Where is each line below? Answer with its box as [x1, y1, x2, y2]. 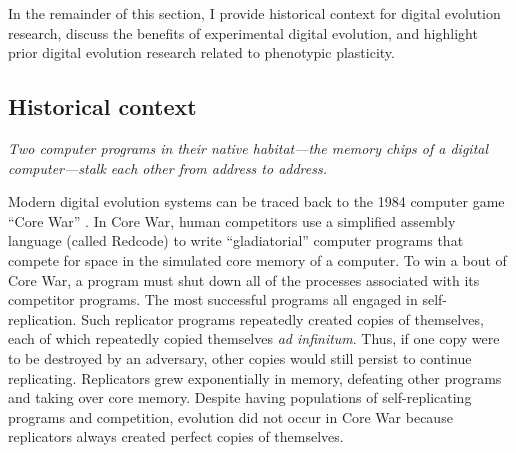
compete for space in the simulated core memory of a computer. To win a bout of [8, 249, 507, 270]
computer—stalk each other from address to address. [8, 157, 328, 178]
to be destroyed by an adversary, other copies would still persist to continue [8, 347, 472, 368]
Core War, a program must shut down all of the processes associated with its [8, 269, 480, 290]
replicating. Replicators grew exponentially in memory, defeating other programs [8, 367, 502, 388]
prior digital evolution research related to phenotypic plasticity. [8, 42, 395, 63]
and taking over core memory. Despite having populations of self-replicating [8, 387, 472, 408]
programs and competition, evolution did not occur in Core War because [8, 406, 453, 427]
